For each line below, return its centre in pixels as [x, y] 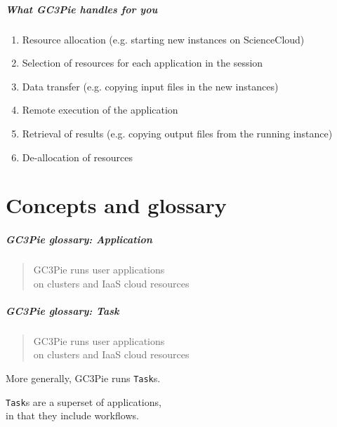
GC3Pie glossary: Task [62, 310]
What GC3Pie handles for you [82, 9]
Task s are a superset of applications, [84, 401]
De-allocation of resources [77, 157]
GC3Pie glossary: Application [79, 239]
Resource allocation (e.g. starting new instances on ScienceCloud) [163, 39]
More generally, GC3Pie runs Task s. [83, 378]
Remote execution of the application [100, 110]
